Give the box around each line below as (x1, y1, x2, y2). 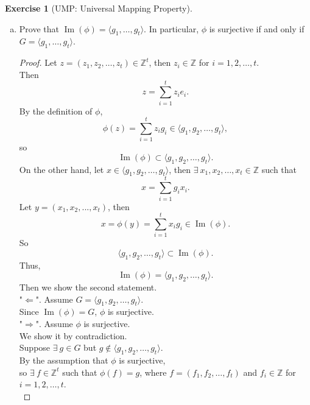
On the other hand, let (19, 163, 104, 175)
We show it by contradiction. (19, 329, 127, 342)
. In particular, (144, 22, 199, 35)
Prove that (19, 22, 59, 35)
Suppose (19, 341, 51, 354)
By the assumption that (19, 354, 108, 366)
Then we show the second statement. (19, 281, 157, 294)
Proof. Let (19, 56, 57, 69)
